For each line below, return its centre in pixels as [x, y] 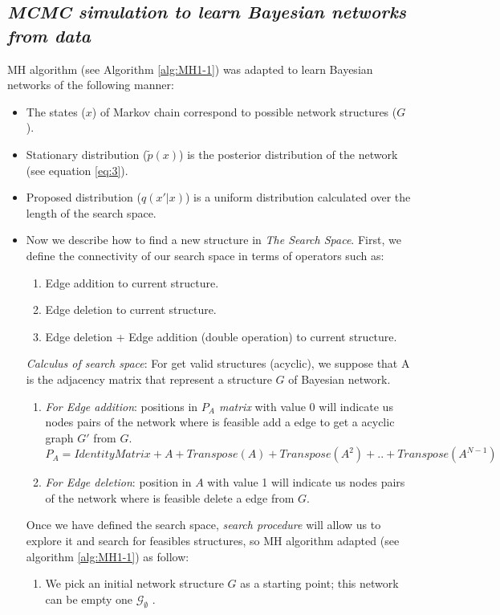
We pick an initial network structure [134, 583]
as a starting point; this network [319, 583]
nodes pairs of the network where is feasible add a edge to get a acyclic [220, 422]
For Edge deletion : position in [118, 482]
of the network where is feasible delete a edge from [170, 497]
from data [49, 35]
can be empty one [89, 599]
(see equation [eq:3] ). [77, 170]
